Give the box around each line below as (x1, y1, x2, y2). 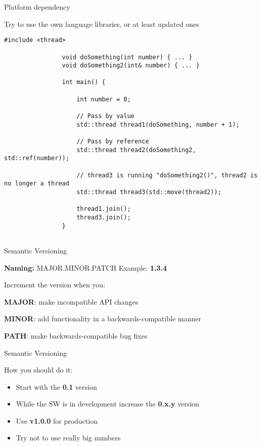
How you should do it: (4, 364, 73, 375)
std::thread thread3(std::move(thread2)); (76, 189, 222, 196)
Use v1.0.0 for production (16, 415, 98, 426)
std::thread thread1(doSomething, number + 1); (76, 121, 240, 128)
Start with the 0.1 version (16, 381, 97, 392)
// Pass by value (76, 113, 135, 120)
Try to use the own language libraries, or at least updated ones (4, 18, 199, 29)
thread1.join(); (76, 205, 131, 213)
